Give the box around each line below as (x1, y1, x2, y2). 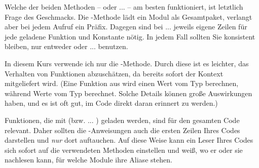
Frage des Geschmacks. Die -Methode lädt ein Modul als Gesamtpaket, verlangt (5, 11, 252, 22)
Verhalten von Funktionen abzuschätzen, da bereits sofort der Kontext (5, 68, 224, 78)
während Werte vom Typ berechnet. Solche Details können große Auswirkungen (5, 88, 252, 98)
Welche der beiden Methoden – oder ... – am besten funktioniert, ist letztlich (5, 2, 243, 12)
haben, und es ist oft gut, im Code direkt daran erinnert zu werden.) (5, 98, 218, 108)
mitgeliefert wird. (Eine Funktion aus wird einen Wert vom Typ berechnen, (5, 78, 239, 89)
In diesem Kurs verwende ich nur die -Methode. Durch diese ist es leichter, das (5, 58, 249, 68)
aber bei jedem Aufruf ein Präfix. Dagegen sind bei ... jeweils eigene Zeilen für (5, 21, 247, 32)
